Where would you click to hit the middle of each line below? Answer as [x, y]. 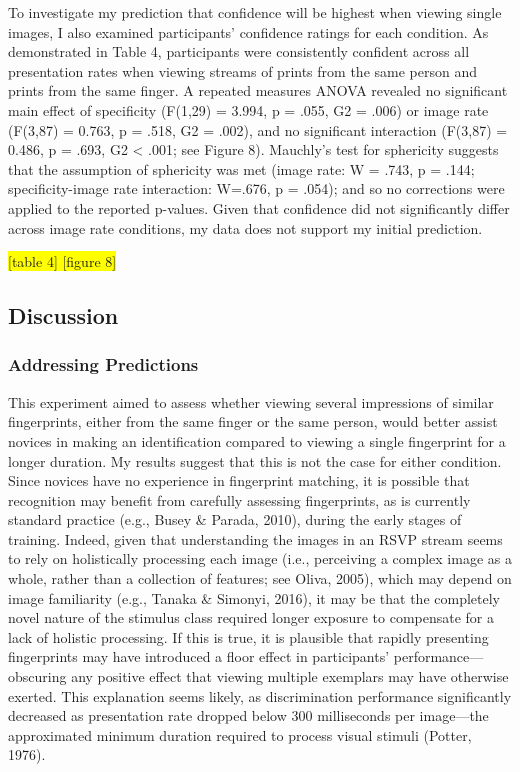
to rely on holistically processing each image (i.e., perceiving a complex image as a [260, 558]
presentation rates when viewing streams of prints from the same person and [242, 70]
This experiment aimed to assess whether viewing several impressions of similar [251, 401]
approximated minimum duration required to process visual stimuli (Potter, [240, 734]
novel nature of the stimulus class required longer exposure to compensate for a [251, 617]
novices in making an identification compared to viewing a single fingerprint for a [257, 440]
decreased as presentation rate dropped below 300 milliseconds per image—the [248, 715]
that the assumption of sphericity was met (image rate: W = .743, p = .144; [241, 168]
